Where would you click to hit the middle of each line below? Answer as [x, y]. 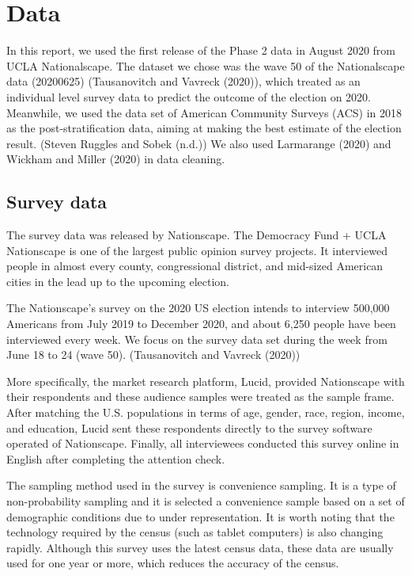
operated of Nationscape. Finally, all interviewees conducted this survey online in [203, 443]
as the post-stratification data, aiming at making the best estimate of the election [204, 128]
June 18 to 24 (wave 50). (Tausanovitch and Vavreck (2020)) [153, 355]
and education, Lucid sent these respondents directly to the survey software [189, 427]
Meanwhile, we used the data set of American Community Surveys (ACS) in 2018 [204, 112]
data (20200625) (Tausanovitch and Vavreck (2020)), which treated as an [183, 81]
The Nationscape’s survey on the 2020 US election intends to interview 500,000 [198, 308]
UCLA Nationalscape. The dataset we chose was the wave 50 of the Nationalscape [206, 65]
